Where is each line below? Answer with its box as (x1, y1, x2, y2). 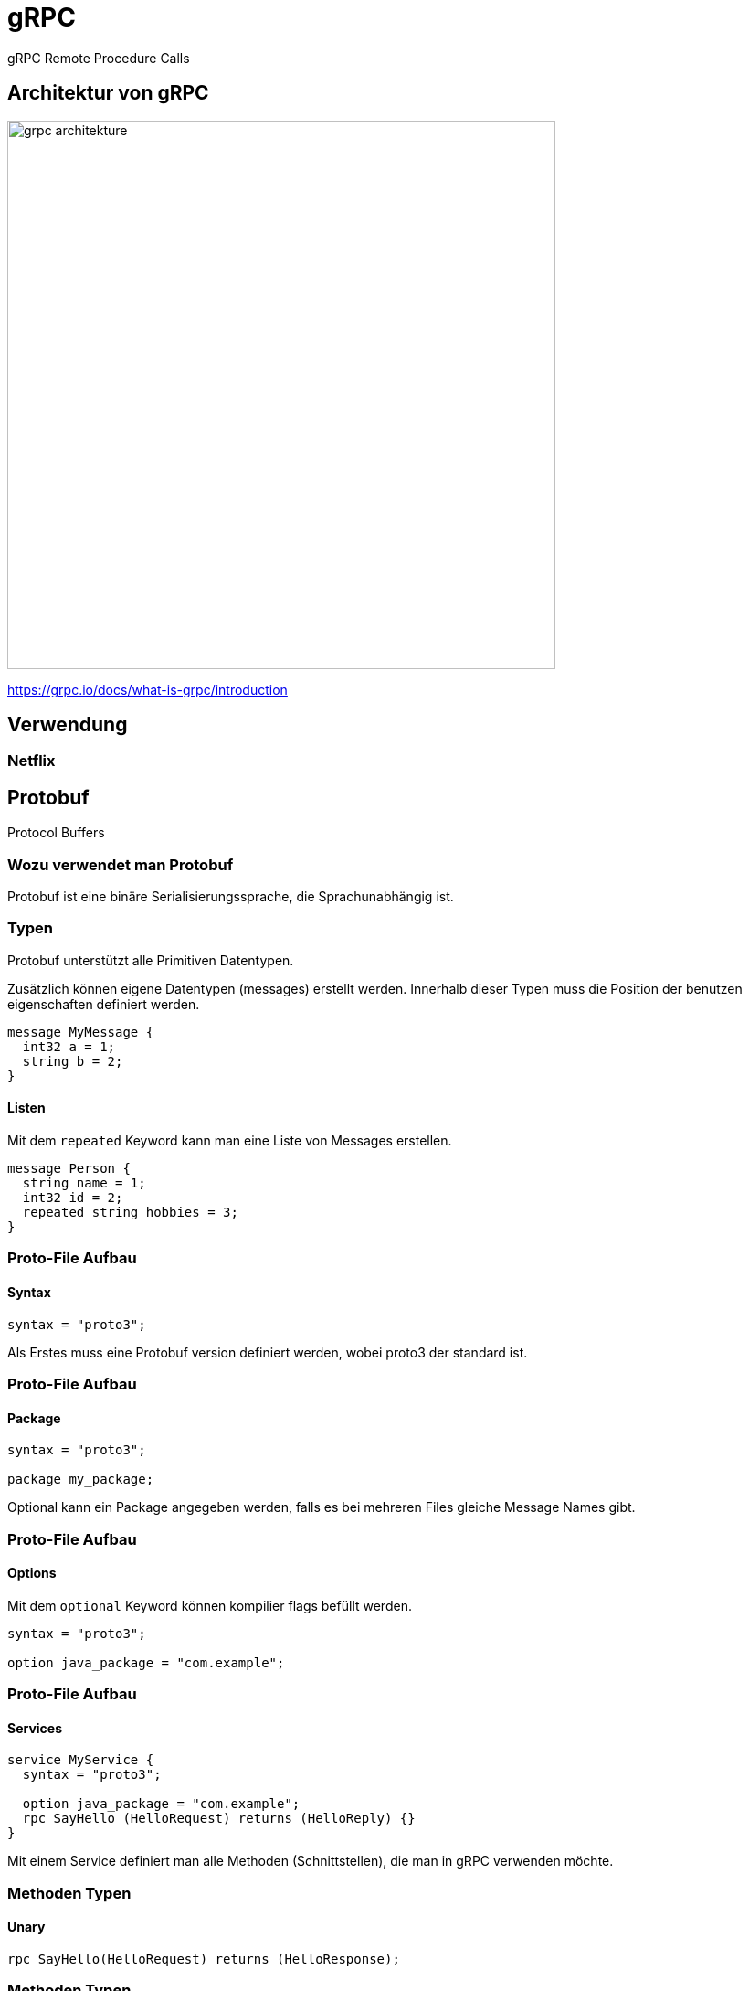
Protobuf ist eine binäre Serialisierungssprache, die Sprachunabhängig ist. (7, 889, 454, 905)
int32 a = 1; (22, 1038, 116, 1054)
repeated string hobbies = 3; (22, 1205, 238, 1219)
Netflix (7, 751, 56, 771)
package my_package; (7, 1472, 154, 1487)
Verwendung (7, 713, 128, 737)
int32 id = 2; (22, 1190, 123, 1205)
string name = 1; (22, 1176, 146, 1190)
